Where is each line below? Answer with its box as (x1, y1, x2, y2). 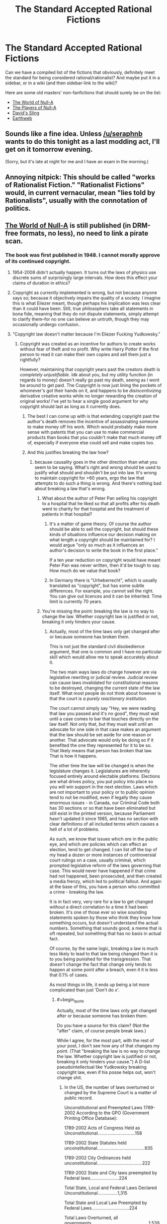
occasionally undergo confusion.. (12, 321, 81, 327)
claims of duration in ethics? (12, 280, 71, 286)
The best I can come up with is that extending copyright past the (27, 413, 160, 419)
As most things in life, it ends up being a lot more (49, 981, 150, 987)
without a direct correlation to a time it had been (49, 904, 148, 910)
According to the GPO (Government (76, 1110, 150, 1116)
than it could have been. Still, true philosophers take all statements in (12, 306, 154, 311)
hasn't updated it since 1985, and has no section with (49, 815, 159, 822)
